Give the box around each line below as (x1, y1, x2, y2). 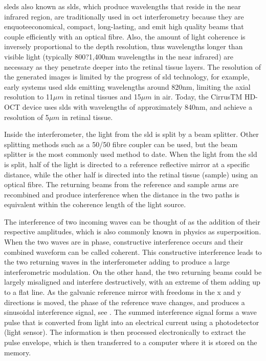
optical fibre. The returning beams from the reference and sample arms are (4, 179, 239, 190)
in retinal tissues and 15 (66, 91, 141, 102)
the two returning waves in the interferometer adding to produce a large (4, 256, 230, 267)
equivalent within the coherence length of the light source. (4, 199, 186, 210)
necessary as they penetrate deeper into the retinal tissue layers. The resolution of (4, 61, 261, 72)
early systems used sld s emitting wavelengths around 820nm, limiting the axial (4, 81, 251, 92)
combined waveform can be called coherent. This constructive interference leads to (4, 246, 262, 257)
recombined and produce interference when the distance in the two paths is (4, 189, 240, 199)
